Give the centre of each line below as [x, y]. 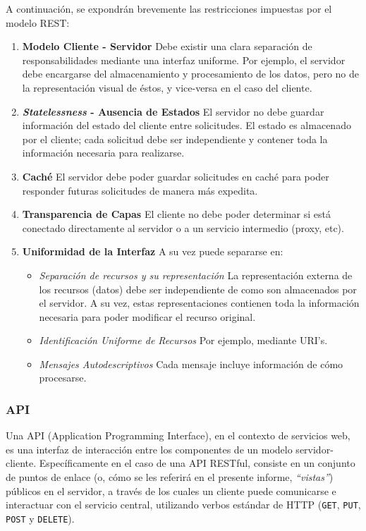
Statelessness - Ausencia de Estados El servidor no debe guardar [173, 111]
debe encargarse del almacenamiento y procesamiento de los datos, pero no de [190, 74]
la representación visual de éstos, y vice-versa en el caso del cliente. [167, 87]
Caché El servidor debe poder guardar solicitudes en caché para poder [176, 176]
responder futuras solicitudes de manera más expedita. [140, 190]
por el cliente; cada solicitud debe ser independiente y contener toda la [175, 139]
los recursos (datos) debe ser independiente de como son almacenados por [198, 289]
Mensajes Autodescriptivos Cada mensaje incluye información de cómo [191, 364]
